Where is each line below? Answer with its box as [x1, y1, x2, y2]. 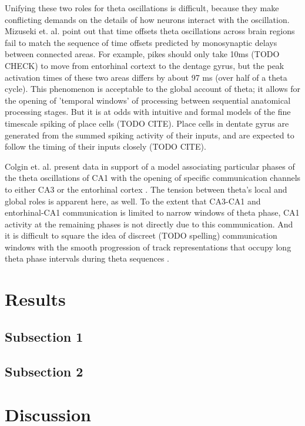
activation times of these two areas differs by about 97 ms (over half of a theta [5, 71, 287, 83]
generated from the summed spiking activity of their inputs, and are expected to [5, 128, 294, 141]
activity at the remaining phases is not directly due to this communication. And [5, 217, 293, 230]
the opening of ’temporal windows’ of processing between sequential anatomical [5, 94, 291, 106]
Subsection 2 [5, 362, 83, 380]
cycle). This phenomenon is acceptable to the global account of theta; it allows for [5, 82, 301, 95]
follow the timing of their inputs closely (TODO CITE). [5, 140, 206, 153]
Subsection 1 [5, 327, 83, 345]
